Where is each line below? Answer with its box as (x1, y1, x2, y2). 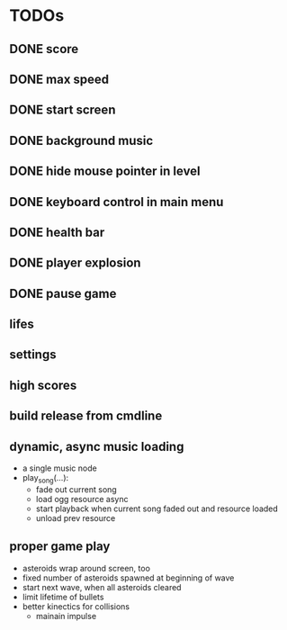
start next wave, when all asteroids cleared (22, 581, 182, 592)
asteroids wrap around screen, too (22, 562, 151, 573)
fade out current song (35, 483, 117, 495)
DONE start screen (9, 103, 116, 118)
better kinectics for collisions (22, 600, 130, 612)
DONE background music (9, 132, 154, 148)
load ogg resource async (35, 493, 129, 504)
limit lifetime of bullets (22, 591, 104, 602)
